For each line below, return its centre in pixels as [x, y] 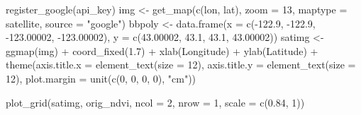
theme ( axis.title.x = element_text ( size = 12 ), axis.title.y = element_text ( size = [181, 65]
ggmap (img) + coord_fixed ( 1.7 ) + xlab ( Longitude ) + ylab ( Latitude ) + [162, 50]
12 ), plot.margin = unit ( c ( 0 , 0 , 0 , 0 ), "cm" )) [101, 78]
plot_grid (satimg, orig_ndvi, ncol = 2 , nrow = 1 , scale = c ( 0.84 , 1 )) [155, 102]
